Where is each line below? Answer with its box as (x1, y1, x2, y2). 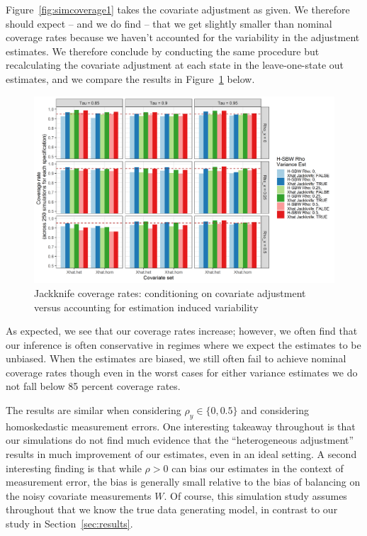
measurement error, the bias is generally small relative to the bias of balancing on (6, 474, 361, 489)
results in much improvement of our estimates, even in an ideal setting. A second (6, 447, 357, 462)
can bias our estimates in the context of (171, 460, 344, 475)
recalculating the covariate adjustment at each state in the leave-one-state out (6, 57, 344, 72)
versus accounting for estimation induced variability (34, 299, 259, 314)
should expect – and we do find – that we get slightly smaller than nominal (6, 16, 332, 30)
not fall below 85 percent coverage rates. (6, 379, 181, 393)
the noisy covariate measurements (6, 488, 152, 503)
